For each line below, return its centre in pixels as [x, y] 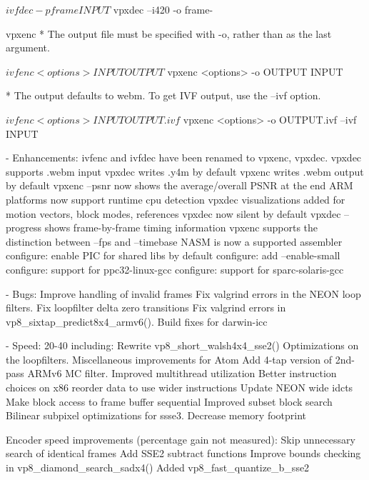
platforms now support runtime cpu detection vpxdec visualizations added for [176, 199]
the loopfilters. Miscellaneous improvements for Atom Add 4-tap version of [169, 359]
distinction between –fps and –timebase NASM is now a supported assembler [174, 241]
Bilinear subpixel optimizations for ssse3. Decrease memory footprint [156, 415]
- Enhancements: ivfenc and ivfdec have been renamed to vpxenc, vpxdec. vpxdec [184, 157]
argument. [28, 47]
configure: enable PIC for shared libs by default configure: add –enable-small [173, 255]
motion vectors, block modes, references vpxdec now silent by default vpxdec [173, 213]
